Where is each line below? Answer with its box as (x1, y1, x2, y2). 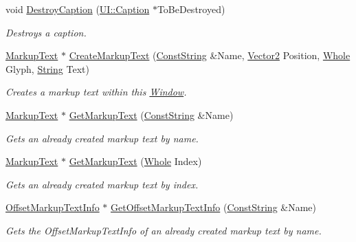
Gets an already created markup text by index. (5, 177, 199, 191)
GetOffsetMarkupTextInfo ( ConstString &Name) (110, 200, 317, 214)
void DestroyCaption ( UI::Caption (5, 2, 150, 16)
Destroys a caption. (5, 25, 87, 39)
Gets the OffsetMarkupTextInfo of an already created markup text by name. (5, 223, 322, 237)
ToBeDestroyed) (157, 2, 225, 16)
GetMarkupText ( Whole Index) (69, 154, 202, 168)
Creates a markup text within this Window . (5, 85, 187, 99)
